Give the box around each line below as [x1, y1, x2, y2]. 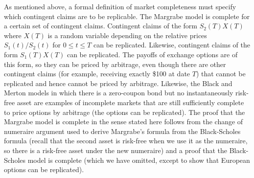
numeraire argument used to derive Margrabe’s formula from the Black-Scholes [4, 126, 241, 136]
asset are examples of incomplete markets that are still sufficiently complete [17, 97, 244, 107]
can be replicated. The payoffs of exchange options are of [67, 49, 238, 59]
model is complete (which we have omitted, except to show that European [27, 155, 250, 165]
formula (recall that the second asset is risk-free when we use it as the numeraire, [4, 135, 248, 146]
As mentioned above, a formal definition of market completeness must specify [4, 1, 236, 11]
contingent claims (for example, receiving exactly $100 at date [4, 68, 190, 79]
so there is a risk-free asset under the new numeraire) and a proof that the [4, 145, 228, 155]
